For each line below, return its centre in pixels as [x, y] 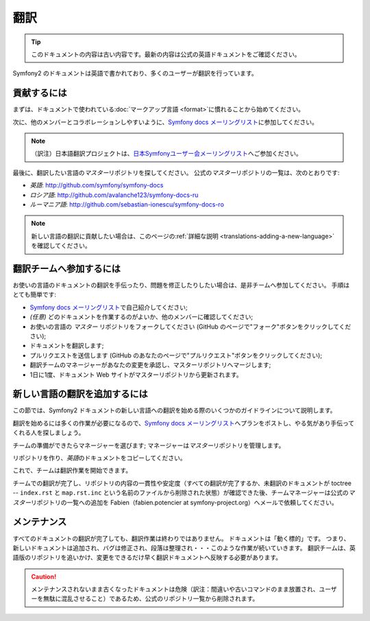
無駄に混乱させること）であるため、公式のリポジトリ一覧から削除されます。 [151, 599]
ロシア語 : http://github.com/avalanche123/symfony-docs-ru [114, 195]
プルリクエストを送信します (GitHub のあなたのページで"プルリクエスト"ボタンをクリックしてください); [176, 355]
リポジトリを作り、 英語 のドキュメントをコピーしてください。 [99, 458]
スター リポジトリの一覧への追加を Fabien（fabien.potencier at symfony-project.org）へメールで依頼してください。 [175, 502]
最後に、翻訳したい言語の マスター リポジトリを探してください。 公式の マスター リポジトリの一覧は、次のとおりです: [176, 172]
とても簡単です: [34, 294]
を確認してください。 [61, 246]
